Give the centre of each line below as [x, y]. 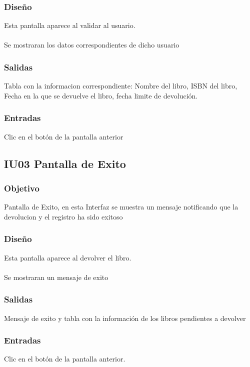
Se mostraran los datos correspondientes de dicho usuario [92, 45]
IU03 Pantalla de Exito [65, 163]
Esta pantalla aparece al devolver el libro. [68, 257]
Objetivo [22, 188]
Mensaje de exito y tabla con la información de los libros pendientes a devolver [125, 318]
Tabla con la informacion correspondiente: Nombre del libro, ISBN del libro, [121, 86]
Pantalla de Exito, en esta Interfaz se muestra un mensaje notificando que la [121, 207]
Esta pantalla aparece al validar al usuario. [70, 25]
